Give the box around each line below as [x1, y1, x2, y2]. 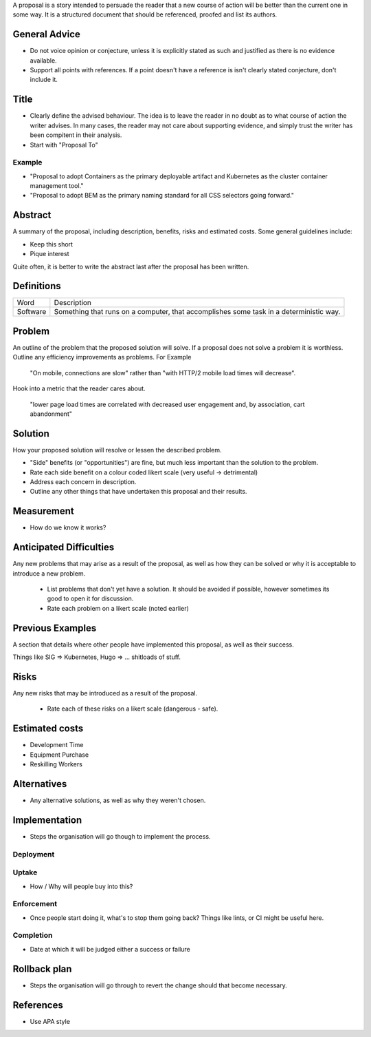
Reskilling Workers [30, 760, 82, 768]
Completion [12, 930, 53, 940]
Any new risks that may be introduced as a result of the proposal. [12, 689, 198, 697]
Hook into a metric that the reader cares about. [12, 384, 146, 392]
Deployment [12, 849, 55, 859]
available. [30, 56, 58, 65]
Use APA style [30, 1017, 70, 1025]
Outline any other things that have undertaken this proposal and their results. [30, 488, 247, 496]
